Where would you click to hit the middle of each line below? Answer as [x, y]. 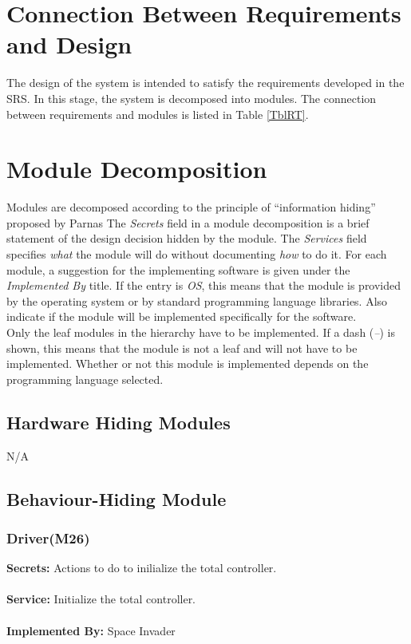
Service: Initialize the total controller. [101, 599]
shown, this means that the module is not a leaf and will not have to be [182, 348]
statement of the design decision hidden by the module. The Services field [187, 238]
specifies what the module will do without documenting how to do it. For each [197, 254]
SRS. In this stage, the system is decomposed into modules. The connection [192, 98]
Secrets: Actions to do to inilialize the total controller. [142, 568]
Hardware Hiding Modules [119, 422]
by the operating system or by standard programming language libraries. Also [197, 300]
